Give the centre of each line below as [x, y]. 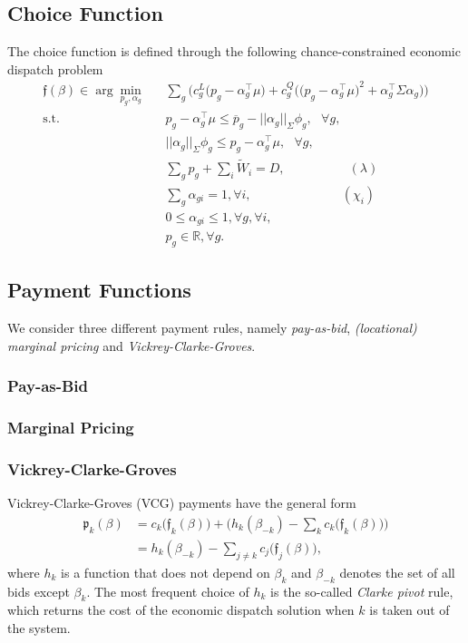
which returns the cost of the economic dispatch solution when [181, 610]
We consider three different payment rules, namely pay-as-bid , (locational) [212, 328]
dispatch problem [55, 68]
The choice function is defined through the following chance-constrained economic [234, 51]
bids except [39, 591]
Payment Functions [99, 290]
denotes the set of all [397, 572]
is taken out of [409, 610]
